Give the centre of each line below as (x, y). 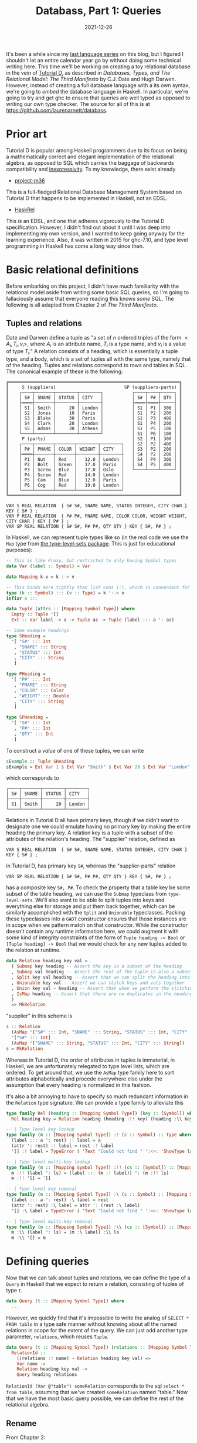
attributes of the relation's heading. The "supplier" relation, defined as (91, 839)
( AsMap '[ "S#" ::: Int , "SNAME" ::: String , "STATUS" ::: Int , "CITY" (99, 1032)
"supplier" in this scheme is (39, 1016)
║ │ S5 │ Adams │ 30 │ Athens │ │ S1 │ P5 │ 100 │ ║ (94, 429)
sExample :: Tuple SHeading (40, 761)
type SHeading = (26, 636)
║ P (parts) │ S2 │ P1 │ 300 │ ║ (94, 439)
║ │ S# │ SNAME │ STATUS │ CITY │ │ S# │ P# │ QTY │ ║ (94, 398)
